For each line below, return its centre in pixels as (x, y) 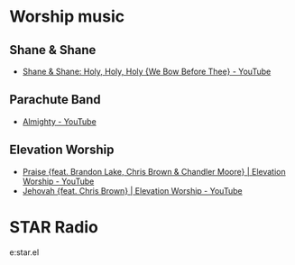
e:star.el (24, 252)
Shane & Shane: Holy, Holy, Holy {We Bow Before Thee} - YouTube (147, 71)
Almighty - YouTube (59, 121)
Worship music (67, 17)
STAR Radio (54, 227)
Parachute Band (55, 100)
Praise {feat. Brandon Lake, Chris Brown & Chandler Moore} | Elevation (154, 171)
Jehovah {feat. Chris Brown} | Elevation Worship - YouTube (132, 190)
